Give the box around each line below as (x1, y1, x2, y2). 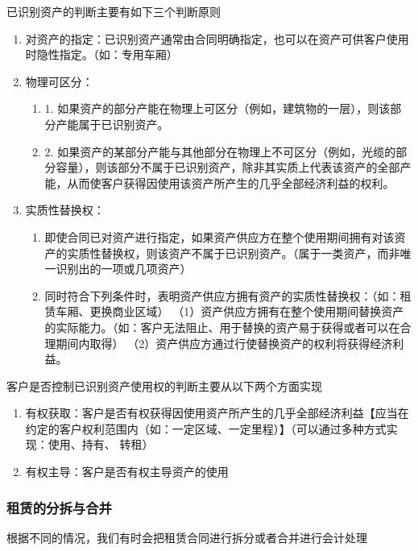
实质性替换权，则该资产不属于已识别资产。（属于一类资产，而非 (67, 244, 400, 261)
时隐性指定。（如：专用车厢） (25, 46, 178, 63)
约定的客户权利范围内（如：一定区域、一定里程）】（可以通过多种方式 (25, 420, 387, 437)
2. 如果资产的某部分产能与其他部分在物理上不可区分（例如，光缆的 (44, 143, 396, 159)
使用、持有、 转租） (48, 436, 154, 453)
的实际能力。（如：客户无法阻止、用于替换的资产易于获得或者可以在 (44, 318, 400, 335)
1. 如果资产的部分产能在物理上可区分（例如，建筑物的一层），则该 (44, 100, 391, 117)
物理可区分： (25, 72, 93, 89)
